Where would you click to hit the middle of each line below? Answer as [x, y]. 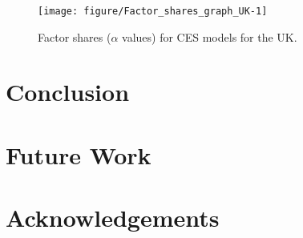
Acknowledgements [113, 218]
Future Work [79, 154]
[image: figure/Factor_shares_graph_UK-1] [153, 11]
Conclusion [68, 92]
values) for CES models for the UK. [210, 36]
